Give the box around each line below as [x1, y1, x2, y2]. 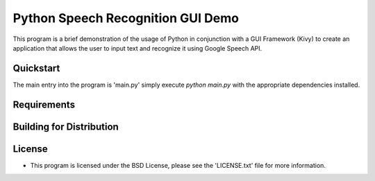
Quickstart [12, 62, 60, 74]
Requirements [12, 98, 76, 110]
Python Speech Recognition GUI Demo [12, 10, 240, 26]
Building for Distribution [12, 121, 119, 132]
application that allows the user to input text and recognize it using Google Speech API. [12, 44, 262, 52]
